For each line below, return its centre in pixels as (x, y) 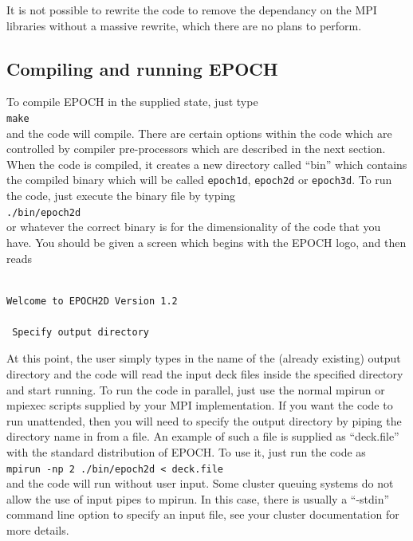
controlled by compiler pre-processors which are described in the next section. (196, 149)
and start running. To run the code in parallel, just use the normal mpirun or (196, 389)
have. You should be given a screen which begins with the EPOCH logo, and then (206, 242)
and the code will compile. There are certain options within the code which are (199, 133)
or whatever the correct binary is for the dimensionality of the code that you (194, 227)
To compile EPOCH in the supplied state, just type (132, 102)
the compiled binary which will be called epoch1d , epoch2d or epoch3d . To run (199, 180)
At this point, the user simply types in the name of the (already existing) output (204, 358)
